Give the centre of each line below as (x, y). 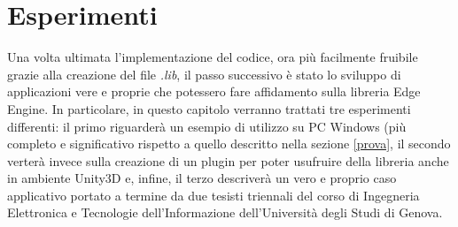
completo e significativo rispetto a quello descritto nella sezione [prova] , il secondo (229, 144)
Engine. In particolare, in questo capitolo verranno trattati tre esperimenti (209, 108)
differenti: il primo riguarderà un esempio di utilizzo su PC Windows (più (207, 126)
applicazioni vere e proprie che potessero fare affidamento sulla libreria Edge (214, 91)
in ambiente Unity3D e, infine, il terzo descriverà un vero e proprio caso (202, 178)
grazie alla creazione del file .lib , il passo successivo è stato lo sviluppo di (204, 74)
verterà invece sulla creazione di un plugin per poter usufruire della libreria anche (228, 160)
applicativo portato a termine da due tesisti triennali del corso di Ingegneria (213, 195)
